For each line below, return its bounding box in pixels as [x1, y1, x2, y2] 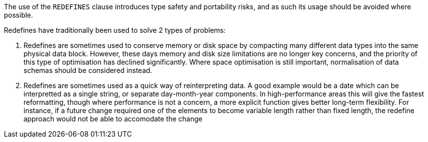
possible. [4, 11, 33, 19]
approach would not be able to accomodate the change [24, 115, 202, 123]
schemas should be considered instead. [24, 66, 152, 74]
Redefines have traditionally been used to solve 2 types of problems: [4, 26, 226, 34]
